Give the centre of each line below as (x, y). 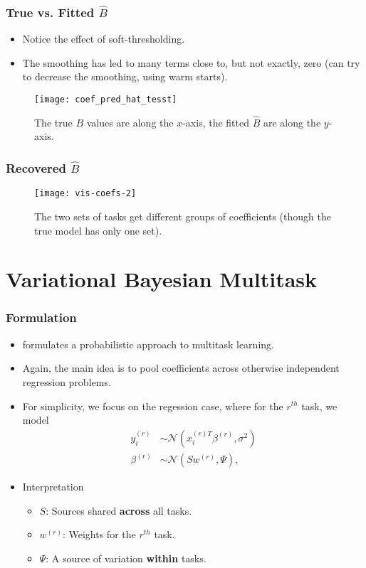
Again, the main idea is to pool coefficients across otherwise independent (181, 368)
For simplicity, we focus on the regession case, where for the (153, 406)
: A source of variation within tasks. (126, 558)
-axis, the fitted (216, 122)
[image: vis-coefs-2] (85, 194)
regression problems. (67, 381)
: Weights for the (99, 534)
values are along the (130, 122)
